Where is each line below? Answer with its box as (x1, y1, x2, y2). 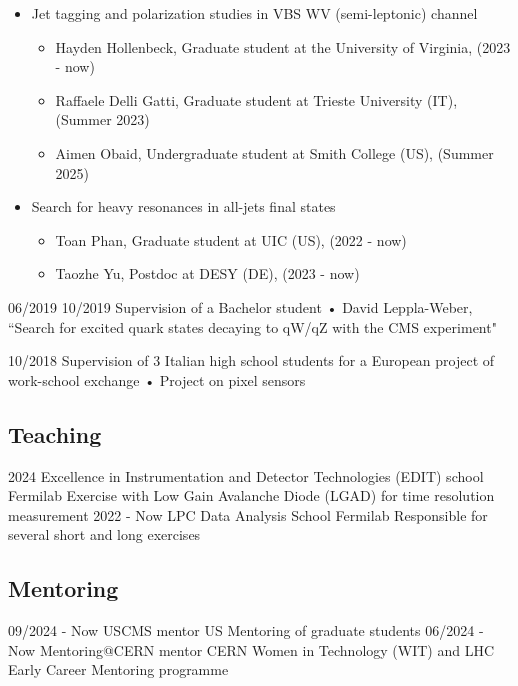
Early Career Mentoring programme (8, 659, 229, 680)
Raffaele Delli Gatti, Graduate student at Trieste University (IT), (55, 89, 458, 110)
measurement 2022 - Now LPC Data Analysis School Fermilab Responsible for (8, 504, 488, 525)
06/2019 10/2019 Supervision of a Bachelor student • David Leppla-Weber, (8, 296, 473, 317)
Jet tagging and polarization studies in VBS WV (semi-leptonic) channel (31, 3, 478, 23)
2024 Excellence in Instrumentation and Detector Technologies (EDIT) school (8, 465, 484, 486)
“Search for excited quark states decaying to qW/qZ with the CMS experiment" (8, 316, 497, 337)
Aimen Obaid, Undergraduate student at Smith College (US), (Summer (55, 142, 494, 163)
